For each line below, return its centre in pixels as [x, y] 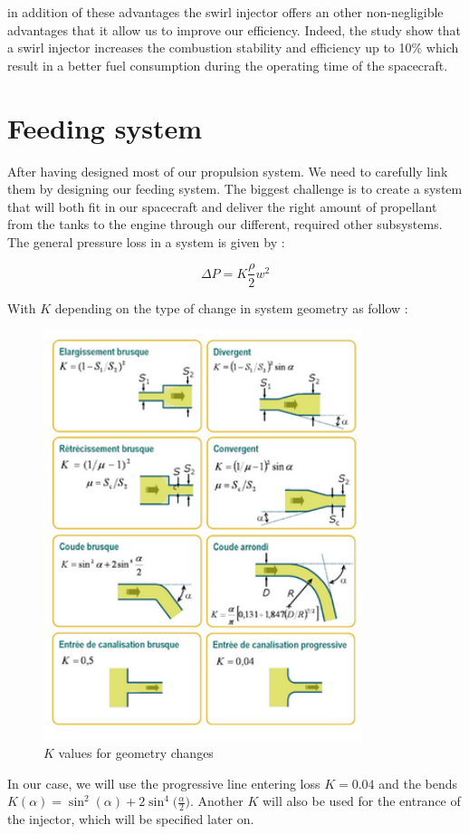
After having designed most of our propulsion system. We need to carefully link [228, 171]
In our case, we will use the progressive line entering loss [164, 783]
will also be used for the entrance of [362, 801]
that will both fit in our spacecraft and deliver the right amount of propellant [222, 206]
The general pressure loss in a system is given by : [146, 241]
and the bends [418, 783]
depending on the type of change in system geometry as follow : [231, 307]
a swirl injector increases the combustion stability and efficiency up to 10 [210, 48]
